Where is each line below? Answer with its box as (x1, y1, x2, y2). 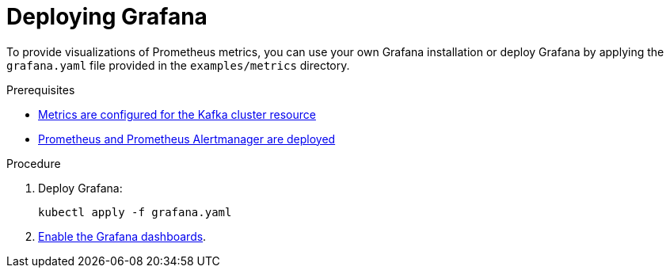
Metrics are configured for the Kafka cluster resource (38, 107, 316, 121)
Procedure (6, 156, 61, 170)
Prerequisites (6, 82, 75, 97)
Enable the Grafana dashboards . (38, 229, 207, 243)
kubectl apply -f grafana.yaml (38, 205, 232, 219)
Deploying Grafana (6, 3, 207, 30)
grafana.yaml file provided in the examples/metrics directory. (6, 58, 350, 72)
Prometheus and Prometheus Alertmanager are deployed (38, 131, 336, 146)
